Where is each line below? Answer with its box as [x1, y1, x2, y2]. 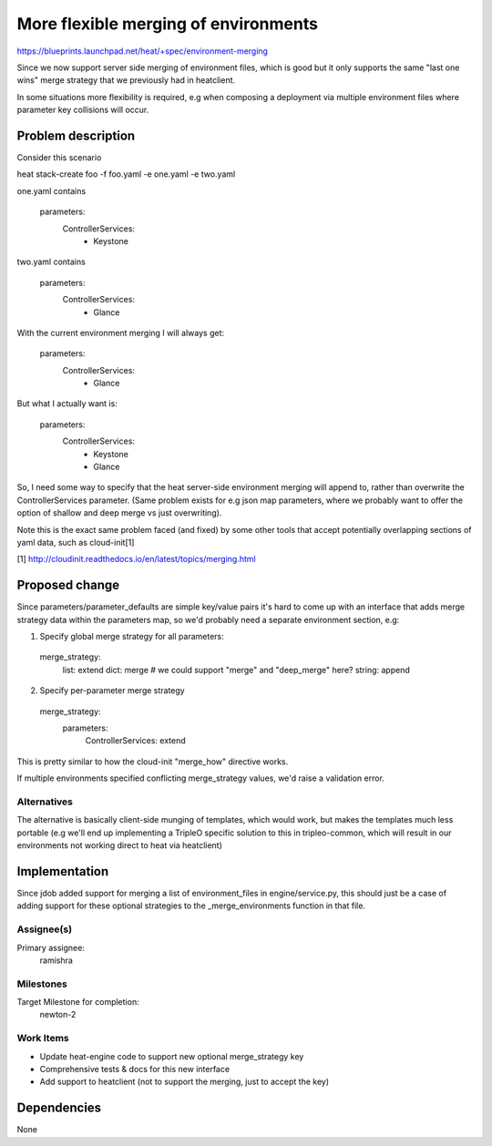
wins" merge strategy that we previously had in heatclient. [16, 75, 236, 86]
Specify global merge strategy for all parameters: [39, 631, 224, 642]
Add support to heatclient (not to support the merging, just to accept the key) [39, 1076, 330, 1088]
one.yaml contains [16, 185, 87, 196]
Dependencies [16, 1100, 102, 1116]
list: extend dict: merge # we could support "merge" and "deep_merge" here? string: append [62, 664, 410, 675]
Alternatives [16, 795, 73, 808]
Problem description [16, 128, 136, 143]
